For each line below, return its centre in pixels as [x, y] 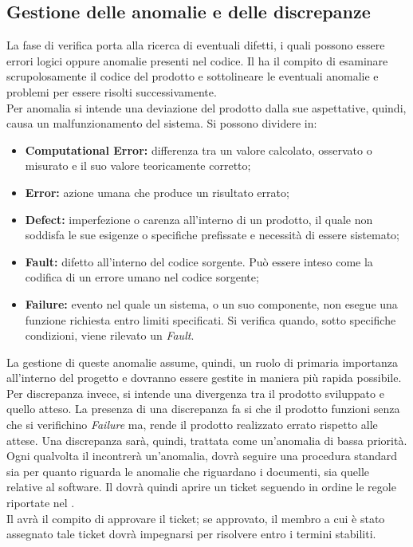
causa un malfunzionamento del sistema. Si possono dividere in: [162, 123]
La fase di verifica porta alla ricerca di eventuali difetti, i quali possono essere [196, 45]
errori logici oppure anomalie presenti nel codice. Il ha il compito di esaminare [197, 60]
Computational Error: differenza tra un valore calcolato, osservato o [199, 150]
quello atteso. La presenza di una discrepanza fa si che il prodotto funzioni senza [203, 409]
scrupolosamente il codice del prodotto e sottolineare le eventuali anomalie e [193, 76]
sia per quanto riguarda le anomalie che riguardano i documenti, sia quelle [188, 471]
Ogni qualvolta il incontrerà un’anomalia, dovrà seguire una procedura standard [202, 456]
